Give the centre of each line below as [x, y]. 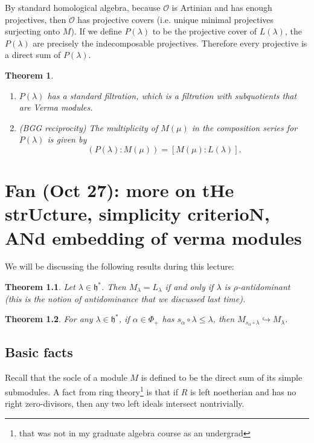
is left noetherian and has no [243, 391]
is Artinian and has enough [222, 7]
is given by [67, 139]
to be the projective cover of [205, 31]
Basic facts [39, 352]
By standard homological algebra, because [83, 7]
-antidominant [264, 287]
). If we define [96, 31]
